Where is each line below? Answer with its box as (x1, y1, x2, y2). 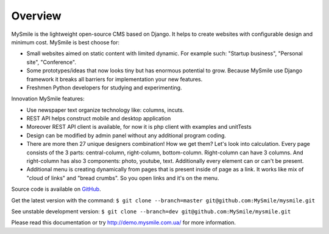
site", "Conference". (26, 58, 76, 66)
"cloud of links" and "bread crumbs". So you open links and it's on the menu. (26, 174, 219, 182)
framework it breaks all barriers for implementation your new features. (26, 75, 203, 83)
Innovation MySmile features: (11, 95, 85, 103)
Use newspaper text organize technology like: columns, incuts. (26, 106, 185, 114)
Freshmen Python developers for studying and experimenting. (26, 84, 182, 91)
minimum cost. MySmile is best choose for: (11, 38, 120, 46)
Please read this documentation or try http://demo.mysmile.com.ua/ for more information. (11, 219, 236, 226)
